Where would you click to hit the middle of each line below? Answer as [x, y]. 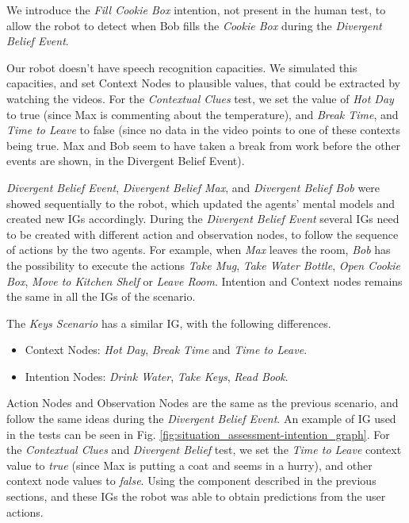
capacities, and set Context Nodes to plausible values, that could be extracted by [204, 83]
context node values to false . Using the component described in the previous [191, 481]
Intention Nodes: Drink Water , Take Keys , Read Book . [157, 376]
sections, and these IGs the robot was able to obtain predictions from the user [196, 496]
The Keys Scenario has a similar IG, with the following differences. [169, 323]
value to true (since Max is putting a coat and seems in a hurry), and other [189, 465]
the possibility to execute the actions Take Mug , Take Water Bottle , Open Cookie [203, 265]
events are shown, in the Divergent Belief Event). [126, 161]
